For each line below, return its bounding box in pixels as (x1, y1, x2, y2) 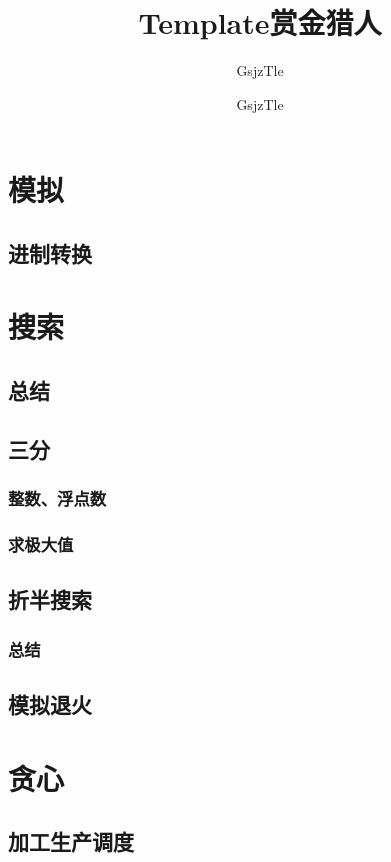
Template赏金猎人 (138, 2, 382, 43)
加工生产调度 (8, 826, 134, 857)
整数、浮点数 (8, 486, 107, 511)
